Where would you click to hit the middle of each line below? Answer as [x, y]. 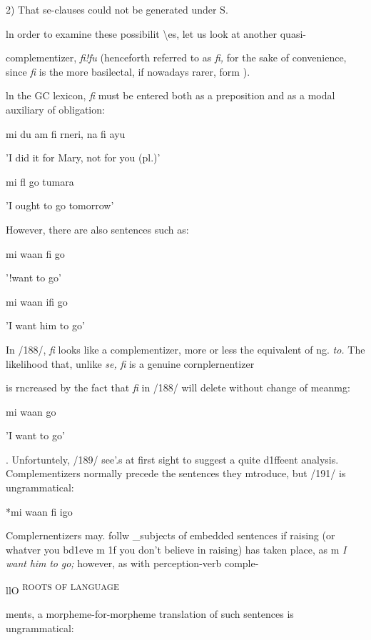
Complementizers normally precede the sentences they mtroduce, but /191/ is [176, 473]
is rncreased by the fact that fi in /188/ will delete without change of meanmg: [178, 387]
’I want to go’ [35, 435]
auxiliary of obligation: [55, 109]
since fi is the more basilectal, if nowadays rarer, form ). [128, 71]
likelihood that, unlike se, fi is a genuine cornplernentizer [130, 363]
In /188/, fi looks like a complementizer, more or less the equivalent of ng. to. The [185, 349]
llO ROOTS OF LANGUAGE [62, 589]
